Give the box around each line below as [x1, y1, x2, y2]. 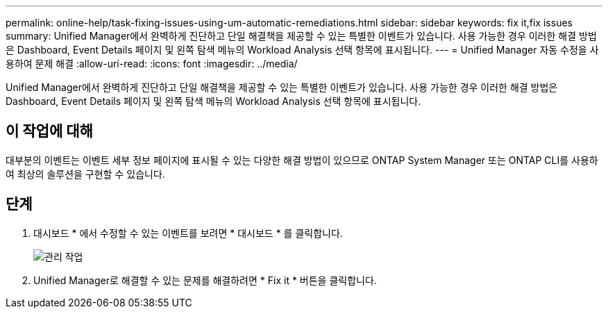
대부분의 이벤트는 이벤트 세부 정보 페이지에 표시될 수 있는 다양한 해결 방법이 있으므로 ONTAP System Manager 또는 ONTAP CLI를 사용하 [6, 154, 598, 166]
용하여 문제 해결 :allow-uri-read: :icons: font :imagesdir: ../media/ [6, 58, 298, 69]
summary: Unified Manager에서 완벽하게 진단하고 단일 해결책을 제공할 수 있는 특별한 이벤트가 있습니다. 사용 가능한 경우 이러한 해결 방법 [6, 30, 597, 42]
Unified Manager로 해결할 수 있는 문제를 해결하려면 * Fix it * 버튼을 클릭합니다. [33, 274, 377, 286]
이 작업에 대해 [6, 122, 93, 140]
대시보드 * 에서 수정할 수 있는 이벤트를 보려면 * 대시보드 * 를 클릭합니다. [33, 226, 343, 239]
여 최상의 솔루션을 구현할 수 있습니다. [6, 167, 165, 180]
